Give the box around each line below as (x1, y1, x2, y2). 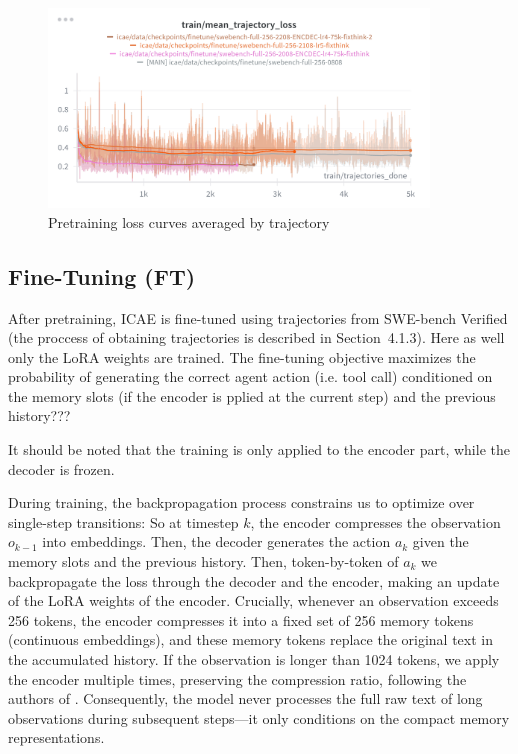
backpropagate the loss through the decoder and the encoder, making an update (8, 570, 500, 591)
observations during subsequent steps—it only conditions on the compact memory (8, 707, 510, 728)
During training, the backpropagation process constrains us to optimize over (8, 492, 475, 513)
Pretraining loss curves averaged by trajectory (48, 211, 330, 232)
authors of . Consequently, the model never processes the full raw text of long (8, 688, 483, 709)
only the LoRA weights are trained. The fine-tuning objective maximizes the (8, 346, 476, 367)
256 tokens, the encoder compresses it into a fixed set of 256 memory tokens (8, 609, 474, 630)
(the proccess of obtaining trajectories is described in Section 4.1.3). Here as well (8, 327, 505, 348)
